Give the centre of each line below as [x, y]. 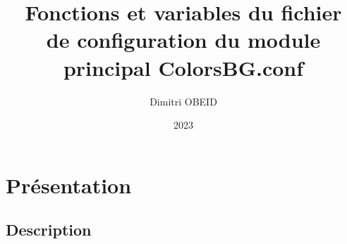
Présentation [69, 185]
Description [49, 230]
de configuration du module [183, 40]
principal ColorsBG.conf [183, 67]
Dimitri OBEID [183, 101]
